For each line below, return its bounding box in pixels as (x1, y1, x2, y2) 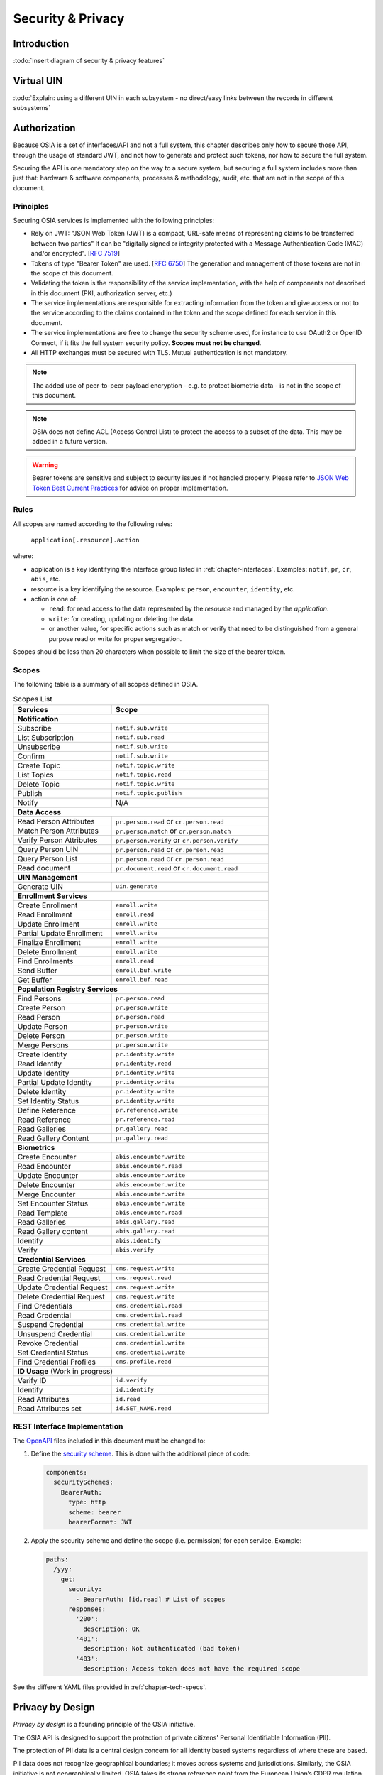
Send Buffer (17, 966, 58, 976)
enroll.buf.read (116, 976, 168, 983)
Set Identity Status (17, 1096, 79, 1105)
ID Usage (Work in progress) (17, 1366, 113, 1376)
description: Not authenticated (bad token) (82, 1644, 240, 1653)
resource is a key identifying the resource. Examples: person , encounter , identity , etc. (30, 584, 296, 593)
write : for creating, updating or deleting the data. (48, 614, 195, 623)
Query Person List (17, 853, 78, 863)
